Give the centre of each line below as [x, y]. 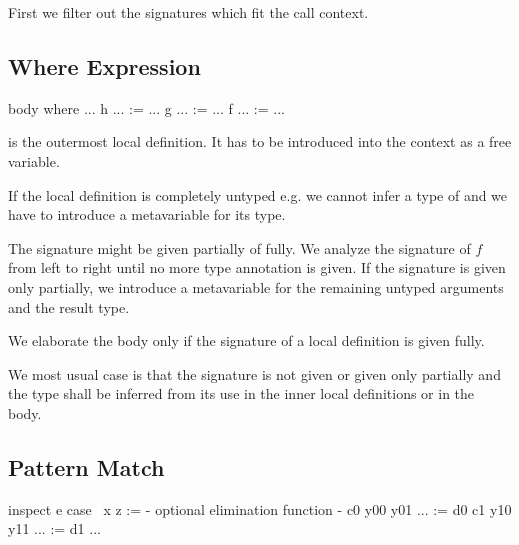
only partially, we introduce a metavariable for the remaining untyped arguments [256, 286]
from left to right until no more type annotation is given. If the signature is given [257, 267]
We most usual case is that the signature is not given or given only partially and [254, 373]
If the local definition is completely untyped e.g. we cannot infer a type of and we [258, 194]
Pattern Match [86, 466]
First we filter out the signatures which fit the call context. [188, 12]
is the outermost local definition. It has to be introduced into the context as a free [260, 141]
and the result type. [69, 306]
